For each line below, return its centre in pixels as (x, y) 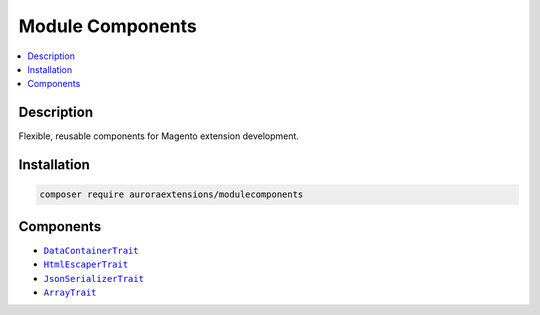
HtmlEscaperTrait (86, 264)
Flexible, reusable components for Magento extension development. (159, 136)
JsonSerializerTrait (94, 278)
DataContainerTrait (91, 250)
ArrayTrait (70, 292)
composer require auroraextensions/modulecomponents (171, 194)
